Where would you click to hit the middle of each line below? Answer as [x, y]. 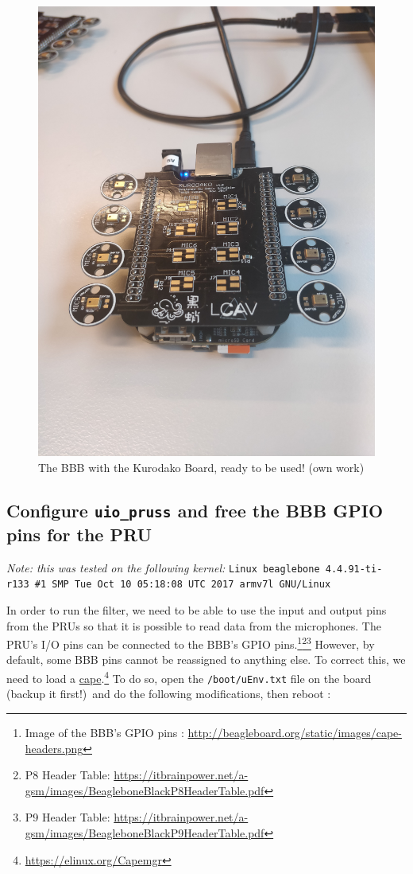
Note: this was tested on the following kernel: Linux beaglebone [163, 567]
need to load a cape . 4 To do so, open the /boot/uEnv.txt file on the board [189, 677]
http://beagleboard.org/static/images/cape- [295, 732]
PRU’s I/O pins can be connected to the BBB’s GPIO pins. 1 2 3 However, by [191, 643]
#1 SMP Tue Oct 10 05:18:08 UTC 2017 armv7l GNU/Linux [183, 585]
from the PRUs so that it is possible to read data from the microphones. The [194, 625]
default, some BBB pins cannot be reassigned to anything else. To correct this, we [206, 659]
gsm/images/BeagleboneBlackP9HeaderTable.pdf [145, 832]
